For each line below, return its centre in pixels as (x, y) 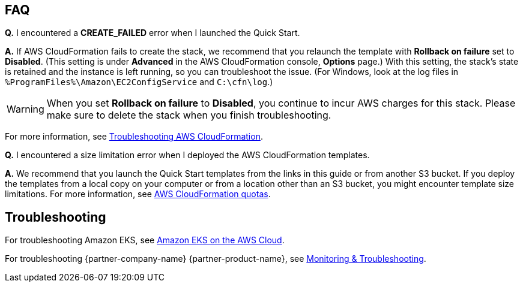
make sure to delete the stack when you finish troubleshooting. (189, 115)
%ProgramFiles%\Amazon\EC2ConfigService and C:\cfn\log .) (139, 82)
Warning (26, 109)
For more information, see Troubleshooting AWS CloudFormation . (134, 137)
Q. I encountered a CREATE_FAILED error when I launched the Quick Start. (153, 33)
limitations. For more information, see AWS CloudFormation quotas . (138, 194)
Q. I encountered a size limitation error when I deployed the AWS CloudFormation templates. (187, 155)
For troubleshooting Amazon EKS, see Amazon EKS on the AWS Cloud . (145, 240)
